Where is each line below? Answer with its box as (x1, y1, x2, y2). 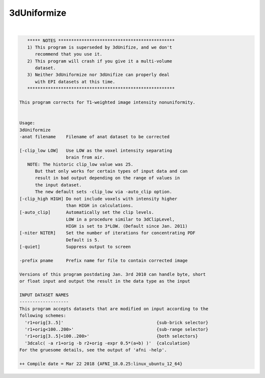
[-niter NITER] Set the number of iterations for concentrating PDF (19, 230, 196, 236)
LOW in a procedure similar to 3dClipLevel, (66, 216, 175, 222)
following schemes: (19, 313, 66, 319)
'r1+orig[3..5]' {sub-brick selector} (25, 320, 209, 325)
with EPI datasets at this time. (35, 79, 115, 85)
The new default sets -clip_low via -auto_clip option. (35, 189, 172, 195)
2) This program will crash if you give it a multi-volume (27, 58, 172, 64)
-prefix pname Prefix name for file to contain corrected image (19, 258, 188, 263)
